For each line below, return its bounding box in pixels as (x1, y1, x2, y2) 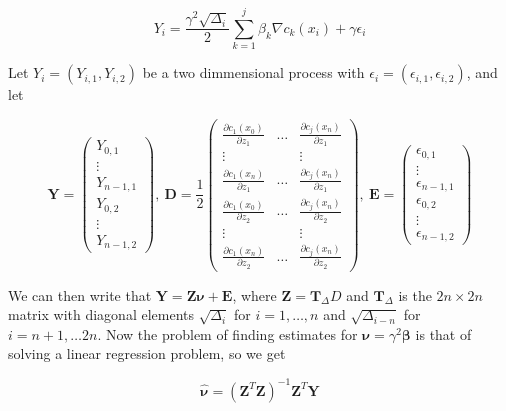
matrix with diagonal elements (8, 304, 195, 325)
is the (398, 284, 432, 305)
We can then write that (8, 284, 152, 305)
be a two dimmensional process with (142, 62, 365, 83)
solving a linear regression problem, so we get (8, 343, 286, 364)
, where (232, 284, 277, 305)
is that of (415, 323, 472, 344)
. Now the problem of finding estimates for (97, 323, 358, 344)
